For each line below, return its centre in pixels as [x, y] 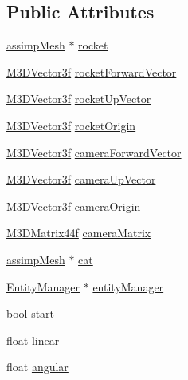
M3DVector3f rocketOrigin [71, 125]
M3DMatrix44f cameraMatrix [79, 233]
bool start [31, 313]
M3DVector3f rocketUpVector [79, 99]
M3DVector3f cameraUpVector [81, 179]
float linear [33, 340]
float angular [37, 367]
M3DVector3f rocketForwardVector [92, 71]
